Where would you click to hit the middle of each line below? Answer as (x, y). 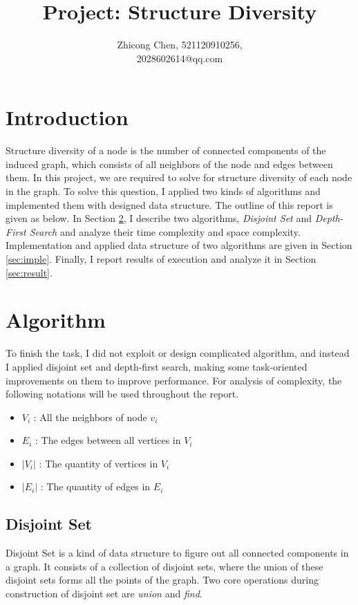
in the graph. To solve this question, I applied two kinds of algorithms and (163, 191)
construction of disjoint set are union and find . (104, 594)
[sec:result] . (29, 272)
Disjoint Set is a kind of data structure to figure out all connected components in (177, 553)
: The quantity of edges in (95, 486)
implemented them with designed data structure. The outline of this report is (169, 204)
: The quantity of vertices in (98, 463)
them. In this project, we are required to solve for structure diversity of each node (179, 177)
